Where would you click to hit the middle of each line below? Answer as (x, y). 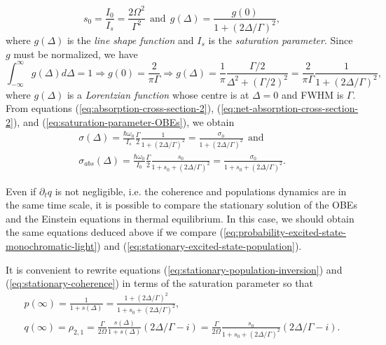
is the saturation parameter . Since (281, 40)
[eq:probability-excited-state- (285, 232)
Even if (21, 191)
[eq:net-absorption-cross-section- (290, 108)
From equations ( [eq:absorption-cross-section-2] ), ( (113, 108)
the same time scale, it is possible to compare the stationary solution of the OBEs (181, 205)
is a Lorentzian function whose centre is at (158, 94)
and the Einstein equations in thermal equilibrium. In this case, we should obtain (180, 218)
